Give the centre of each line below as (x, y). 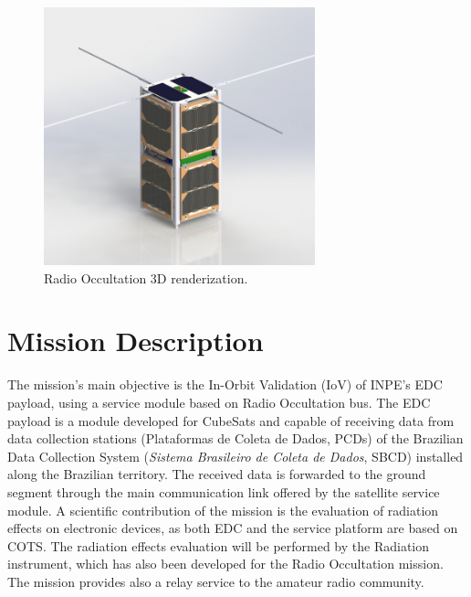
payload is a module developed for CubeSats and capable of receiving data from (231, 420)
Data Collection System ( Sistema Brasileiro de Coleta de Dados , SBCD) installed (235, 456)
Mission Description (136, 341)
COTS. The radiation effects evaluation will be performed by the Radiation (219, 545)
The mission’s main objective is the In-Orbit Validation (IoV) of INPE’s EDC (225, 384)
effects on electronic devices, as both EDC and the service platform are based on (233, 528)
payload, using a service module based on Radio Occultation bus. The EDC (219, 402)
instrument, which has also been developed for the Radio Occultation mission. (225, 564)
